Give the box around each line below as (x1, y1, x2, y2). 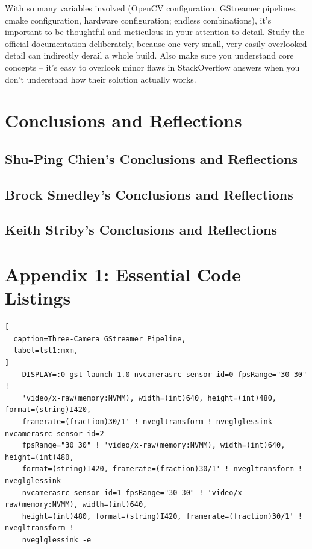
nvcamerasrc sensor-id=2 (5, 429, 104, 438)
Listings (5, 285, 71, 310)
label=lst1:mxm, (13, 346, 78, 355)
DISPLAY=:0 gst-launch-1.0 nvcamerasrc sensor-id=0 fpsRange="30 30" (22, 370, 307, 379)
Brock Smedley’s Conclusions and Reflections (5, 185, 293, 203)
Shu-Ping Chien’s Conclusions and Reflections (5, 149, 298, 168)
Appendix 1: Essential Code (5, 262, 241, 287)
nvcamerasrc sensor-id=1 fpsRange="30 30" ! (22, 488, 204, 497)
